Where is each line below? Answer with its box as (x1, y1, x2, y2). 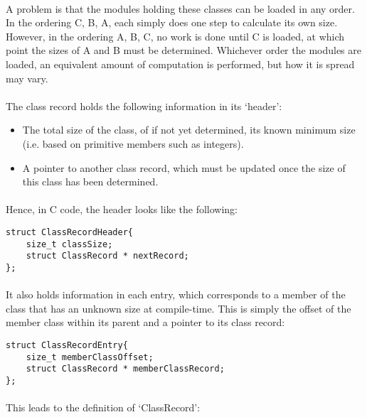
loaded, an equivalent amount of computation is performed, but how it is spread (6, 56, 355, 71)
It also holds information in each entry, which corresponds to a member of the (6, 287, 346, 302)
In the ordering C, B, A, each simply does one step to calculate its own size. (6, 15, 338, 30)
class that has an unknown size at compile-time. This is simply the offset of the (6, 300, 351, 315)
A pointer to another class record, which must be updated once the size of (22, 160, 346, 175)
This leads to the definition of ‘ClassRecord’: (6, 400, 201, 415)
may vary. (6, 70, 48, 85)
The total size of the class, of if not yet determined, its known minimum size (22, 122, 356, 137)
